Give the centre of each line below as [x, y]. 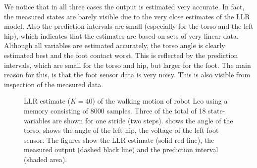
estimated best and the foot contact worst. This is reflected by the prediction [121, 55]
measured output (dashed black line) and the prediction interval [121, 149]
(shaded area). [46, 159]
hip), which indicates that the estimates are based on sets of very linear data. [121, 35]
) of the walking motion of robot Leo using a [160, 101]
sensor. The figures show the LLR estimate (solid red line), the [119, 140]
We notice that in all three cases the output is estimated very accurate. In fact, [124, 6]
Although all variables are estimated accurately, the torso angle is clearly [115, 45]
